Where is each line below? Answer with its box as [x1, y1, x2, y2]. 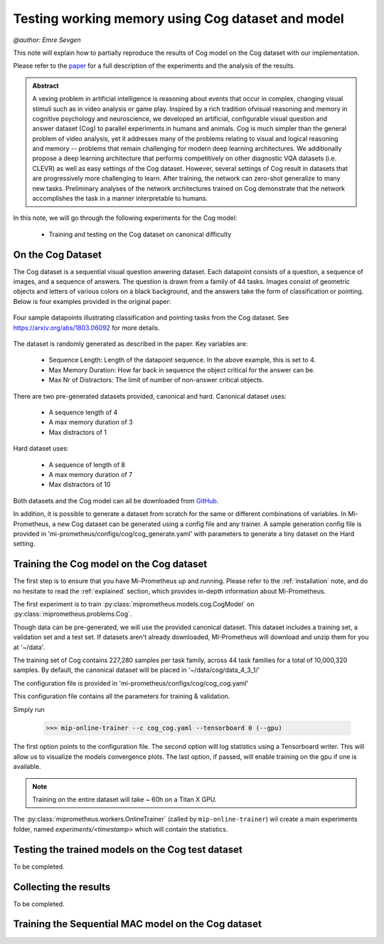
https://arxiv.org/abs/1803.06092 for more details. [13, 323, 160, 332]
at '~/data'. [13, 643, 46, 651]
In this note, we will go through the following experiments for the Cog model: [13, 214, 238, 222]
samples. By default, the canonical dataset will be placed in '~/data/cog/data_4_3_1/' [13, 666, 260, 674]
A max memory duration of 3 [48, 418, 133, 426]
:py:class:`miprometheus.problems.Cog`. [13, 609, 132, 619]
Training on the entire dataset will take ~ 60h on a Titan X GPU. [32, 795, 217, 804]
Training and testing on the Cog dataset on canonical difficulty [48, 230, 232, 238]
